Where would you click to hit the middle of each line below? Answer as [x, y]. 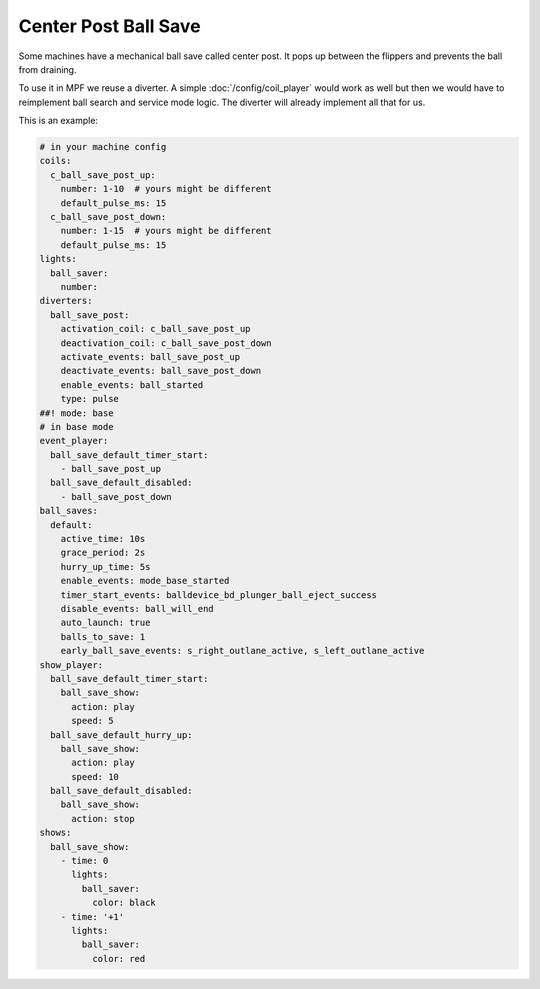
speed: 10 [95, 776]
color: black [124, 903]
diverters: [66, 301]
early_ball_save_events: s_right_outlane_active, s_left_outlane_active [242, 651]
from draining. [47, 69]
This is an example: [58, 121]
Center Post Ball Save [109, 26]
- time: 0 [84, 861]
